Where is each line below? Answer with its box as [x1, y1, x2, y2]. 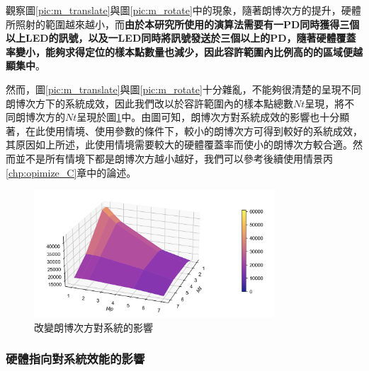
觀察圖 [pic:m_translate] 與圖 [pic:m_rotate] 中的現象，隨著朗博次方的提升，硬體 [6, 3, 361, 17]
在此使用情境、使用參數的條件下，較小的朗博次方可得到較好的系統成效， [25, 123, 363, 138]
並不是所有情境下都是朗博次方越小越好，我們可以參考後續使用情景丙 [15, 151, 333, 165]
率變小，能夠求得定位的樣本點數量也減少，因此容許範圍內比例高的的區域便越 [6, 44, 363, 59]
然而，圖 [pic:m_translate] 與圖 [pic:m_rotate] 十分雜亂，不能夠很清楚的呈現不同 [6, 81, 361, 96]
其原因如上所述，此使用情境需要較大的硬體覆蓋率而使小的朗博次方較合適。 [6, 137, 353, 152]
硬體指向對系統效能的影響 [6, 350, 145, 367]
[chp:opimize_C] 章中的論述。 [6, 165, 137, 179]
